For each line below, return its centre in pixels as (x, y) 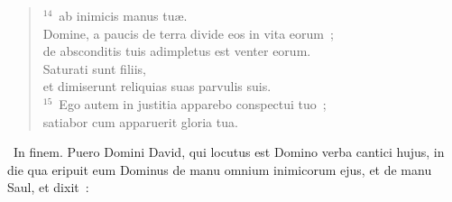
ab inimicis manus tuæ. (123, 15)
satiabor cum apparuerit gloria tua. (140, 121)
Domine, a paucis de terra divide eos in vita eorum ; (188, 33)
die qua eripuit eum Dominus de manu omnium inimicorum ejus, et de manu (220, 169)
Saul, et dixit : (48, 187)
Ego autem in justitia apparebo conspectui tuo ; (193, 103)
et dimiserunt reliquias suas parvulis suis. (157, 86)
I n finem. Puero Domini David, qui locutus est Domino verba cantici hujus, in (229, 152)
